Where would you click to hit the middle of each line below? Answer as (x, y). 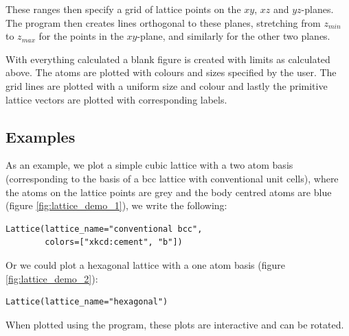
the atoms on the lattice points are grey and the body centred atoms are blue (169, 192)
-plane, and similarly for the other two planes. (234, 36)
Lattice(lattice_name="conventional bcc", (104, 229)
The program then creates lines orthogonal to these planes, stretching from (163, 22)
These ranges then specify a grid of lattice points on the (123, 9)
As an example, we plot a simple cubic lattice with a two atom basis (149, 165)
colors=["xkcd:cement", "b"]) (114, 242)
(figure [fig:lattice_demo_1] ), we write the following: (116, 205)
